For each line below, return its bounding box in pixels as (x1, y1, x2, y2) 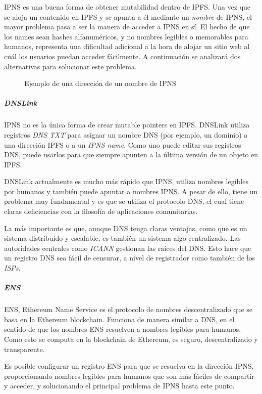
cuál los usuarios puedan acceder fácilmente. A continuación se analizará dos (4, 51, 241, 61)
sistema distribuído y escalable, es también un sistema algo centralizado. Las (4, 233, 241, 243)
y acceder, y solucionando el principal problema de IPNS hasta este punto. (4, 380, 235, 391)
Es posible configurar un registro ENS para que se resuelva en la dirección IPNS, (4, 361, 254, 371)
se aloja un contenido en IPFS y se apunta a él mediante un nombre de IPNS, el (4, 11, 252, 22)
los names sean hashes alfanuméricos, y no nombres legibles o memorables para (4, 31, 248, 41)
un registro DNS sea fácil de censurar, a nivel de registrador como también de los (4, 252, 255, 263)
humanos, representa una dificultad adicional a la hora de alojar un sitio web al (4, 41, 250, 52)
